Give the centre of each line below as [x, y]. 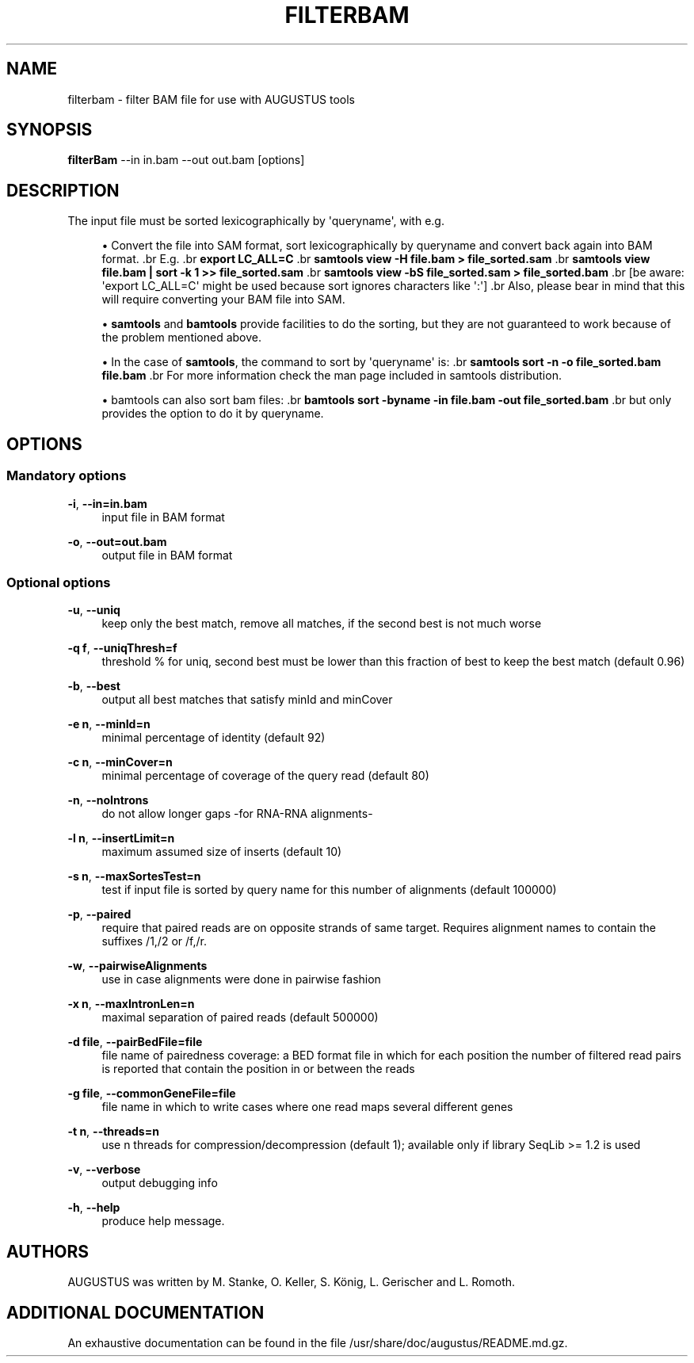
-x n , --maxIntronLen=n [131, 1004]
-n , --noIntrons [108, 800]
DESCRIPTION [63, 190]
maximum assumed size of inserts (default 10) [222, 852]
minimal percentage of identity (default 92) [214, 738]
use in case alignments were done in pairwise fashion [241, 979]
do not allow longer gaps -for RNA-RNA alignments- [237, 814]
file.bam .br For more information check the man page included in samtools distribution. [332, 376]
